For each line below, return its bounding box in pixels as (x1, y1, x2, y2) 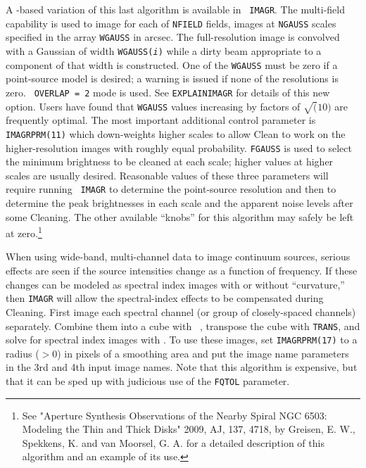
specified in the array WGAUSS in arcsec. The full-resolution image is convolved (6, 30, 340, 44)
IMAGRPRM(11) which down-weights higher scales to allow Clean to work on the (6, 126, 346, 141)
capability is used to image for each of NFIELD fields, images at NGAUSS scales (6, 15, 336, 30)
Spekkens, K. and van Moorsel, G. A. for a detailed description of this (22, 435, 324, 450)
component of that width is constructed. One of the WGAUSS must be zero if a (6, 57, 338, 72)
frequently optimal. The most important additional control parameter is (6, 113, 316, 127)
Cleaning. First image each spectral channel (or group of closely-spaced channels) (6, 304, 356, 319)
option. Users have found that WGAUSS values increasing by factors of (6, 99, 301, 113)
